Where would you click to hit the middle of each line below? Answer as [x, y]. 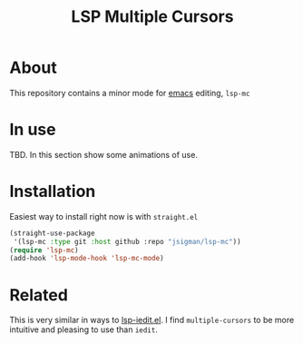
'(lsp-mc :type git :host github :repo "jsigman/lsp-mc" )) [127, 241]
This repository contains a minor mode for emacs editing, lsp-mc [130, 93]
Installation [53, 192]
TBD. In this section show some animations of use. [103, 154]
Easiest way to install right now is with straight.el [104, 216]
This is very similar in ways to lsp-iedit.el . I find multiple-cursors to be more [152, 320]
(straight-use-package [52, 233]
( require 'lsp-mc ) [44, 250]
